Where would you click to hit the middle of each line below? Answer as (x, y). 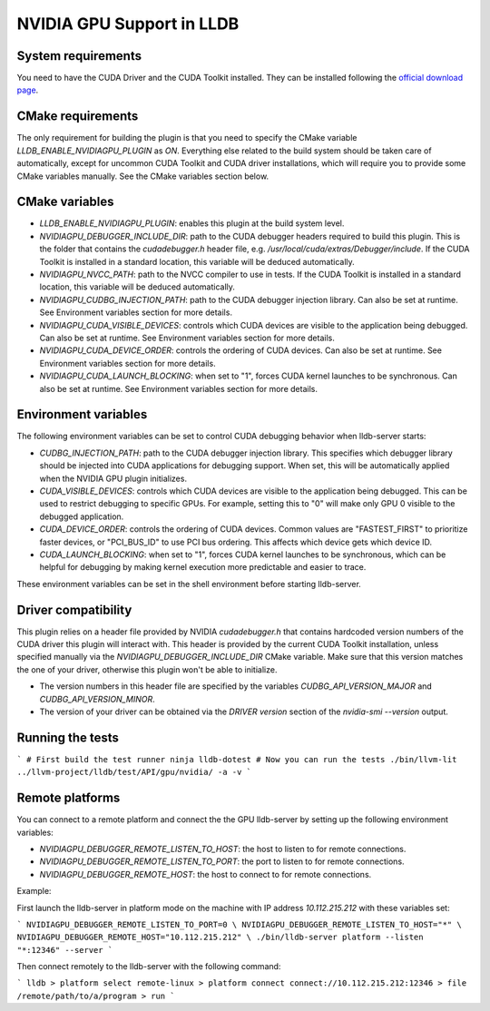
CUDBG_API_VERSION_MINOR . (97, 699)
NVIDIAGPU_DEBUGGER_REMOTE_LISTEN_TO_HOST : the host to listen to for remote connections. (223, 849)
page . (28, 90)
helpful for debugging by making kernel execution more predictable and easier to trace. (203, 567)
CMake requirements (78, 117)
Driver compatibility (74, 609)
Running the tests (68, 737)
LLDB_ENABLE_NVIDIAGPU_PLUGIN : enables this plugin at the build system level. (192, 223)
